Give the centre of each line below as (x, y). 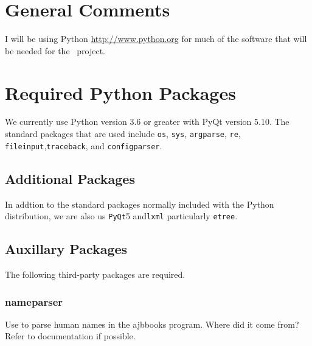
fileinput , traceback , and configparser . (84, 145)
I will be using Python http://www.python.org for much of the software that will (156, 39)
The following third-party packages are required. (95, 274)
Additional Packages (70, 178)
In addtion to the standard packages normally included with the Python (140, 204)
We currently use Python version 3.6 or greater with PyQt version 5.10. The (147, 122)
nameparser (34, 301)
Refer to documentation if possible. (70, 336)
